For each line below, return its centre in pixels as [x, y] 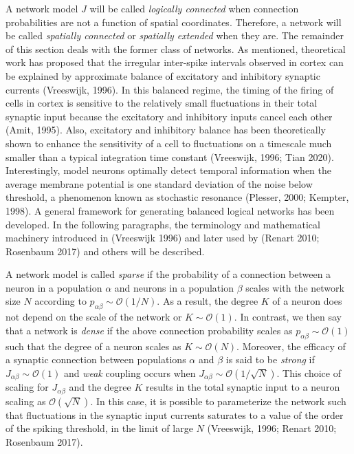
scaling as [26, 401]
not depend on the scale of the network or [94, 317]
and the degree [100, 387]
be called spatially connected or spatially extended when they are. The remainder [175, 35]
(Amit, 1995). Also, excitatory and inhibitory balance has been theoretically [166, 130]
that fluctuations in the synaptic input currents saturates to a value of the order [175, 414]
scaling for [27, 387]
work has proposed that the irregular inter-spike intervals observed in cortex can [175, 62]
